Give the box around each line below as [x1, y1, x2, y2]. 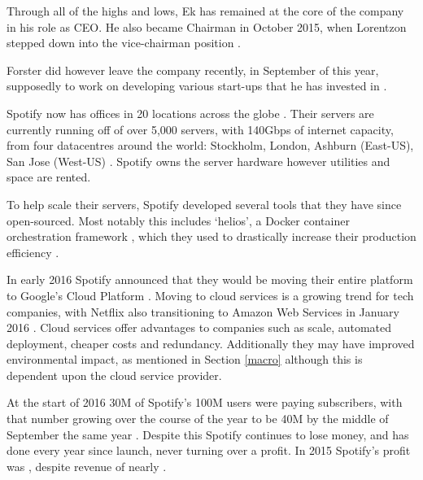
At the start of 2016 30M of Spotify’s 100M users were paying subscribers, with [7, 394, 403, 411]
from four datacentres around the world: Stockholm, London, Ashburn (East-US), [7, 137, 414, 154]
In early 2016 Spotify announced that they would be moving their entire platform [7, 271, 413, 288]
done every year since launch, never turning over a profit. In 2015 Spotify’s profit [7, 442, 411, 459]
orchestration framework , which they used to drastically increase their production [7, 228, 416, 245]
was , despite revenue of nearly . [7, 457, 167, 474]
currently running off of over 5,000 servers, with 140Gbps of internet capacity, [7, 120, 394, 137]
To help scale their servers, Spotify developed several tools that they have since [7, 195, 402, 212]
